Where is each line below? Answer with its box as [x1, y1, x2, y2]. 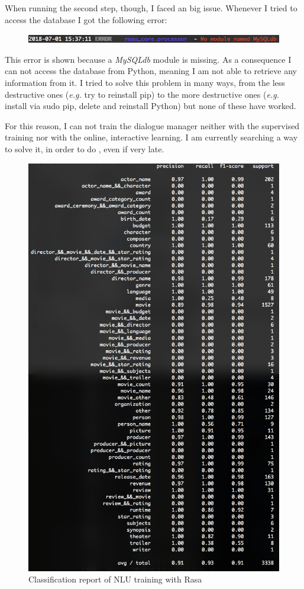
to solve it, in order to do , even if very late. [5, 142, 164, 155]
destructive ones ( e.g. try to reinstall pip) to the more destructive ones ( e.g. [5, 88, 279, 100]
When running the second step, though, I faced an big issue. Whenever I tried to [5, 2, 297, 14]
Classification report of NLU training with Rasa [28, 573, 202, 585]
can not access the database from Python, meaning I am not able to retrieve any [5, 65, 297, 77]
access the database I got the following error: [5, 13, 167, 25]
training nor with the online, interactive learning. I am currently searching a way [5, 131, 298, 143]
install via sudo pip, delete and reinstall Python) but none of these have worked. [5, 100, 296, 112]
